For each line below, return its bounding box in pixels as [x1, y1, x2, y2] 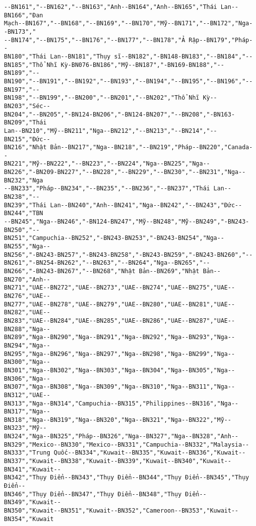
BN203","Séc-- [4, 102, 51, 110]
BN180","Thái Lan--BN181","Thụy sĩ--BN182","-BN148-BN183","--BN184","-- [4, 53, 253, 60]
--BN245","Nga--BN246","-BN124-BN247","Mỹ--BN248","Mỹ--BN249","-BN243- [4, 218, 249, 226]
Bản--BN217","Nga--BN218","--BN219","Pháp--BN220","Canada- [50, 144, 253, 151]
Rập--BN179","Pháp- [189, 36, 253, 44]
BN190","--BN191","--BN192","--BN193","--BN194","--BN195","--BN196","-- [4, 77, 253, 85]
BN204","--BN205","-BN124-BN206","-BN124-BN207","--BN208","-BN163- [4, 111, 235, 118]
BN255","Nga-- [4, 243, 51, 250]
